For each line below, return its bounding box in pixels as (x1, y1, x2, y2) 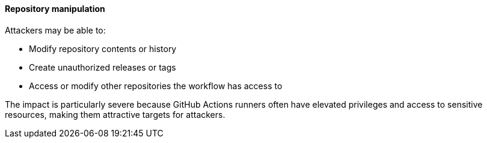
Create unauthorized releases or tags (29, 62, 176, 72)
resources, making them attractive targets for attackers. (5, 109, 225, 120)
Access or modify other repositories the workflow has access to (29, 80, 283, 91)
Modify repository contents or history (29, 43, 177, 54)
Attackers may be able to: (5, 25, 106, 35)
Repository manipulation (5, 4, 105, 14)
